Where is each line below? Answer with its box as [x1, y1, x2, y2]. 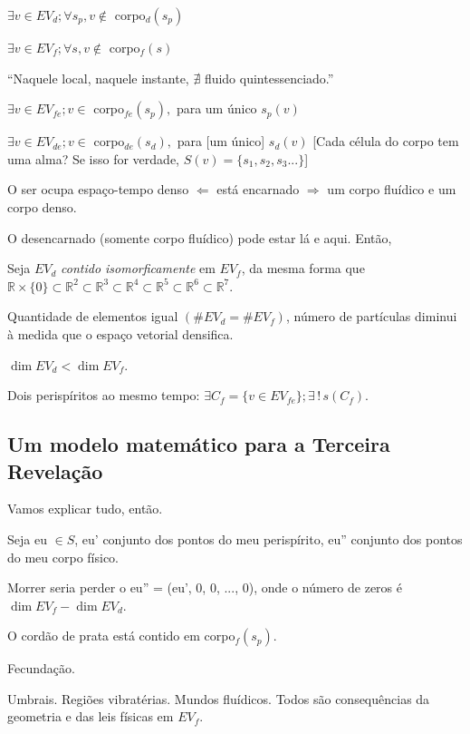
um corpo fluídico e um [327, 180, 456, 199]
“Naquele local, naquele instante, [7, 68, 189, 87]
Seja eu [7, 529, 47, 548]
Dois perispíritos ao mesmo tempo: [7, 386, 200, 405]
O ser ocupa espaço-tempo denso [7, 180, 189, 199]
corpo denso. [7, 197, 77, 216]
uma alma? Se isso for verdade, [7, 149, 179, 168]
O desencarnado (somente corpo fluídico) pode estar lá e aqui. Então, [7, 228, 392, 247]
